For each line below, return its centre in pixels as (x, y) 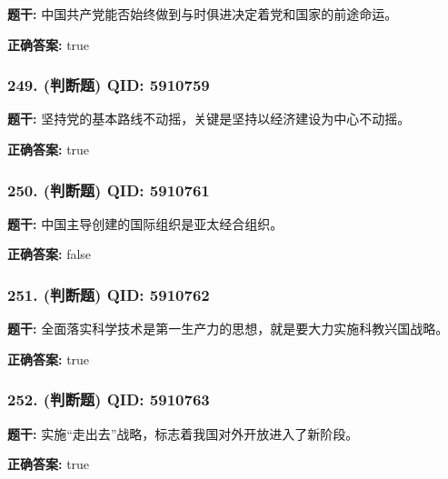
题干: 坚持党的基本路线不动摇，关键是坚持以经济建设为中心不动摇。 (209, 119)
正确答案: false (50, 254)
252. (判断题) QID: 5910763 (109, 399)
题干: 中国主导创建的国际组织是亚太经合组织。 (145, 223)
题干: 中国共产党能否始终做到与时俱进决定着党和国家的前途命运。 (203, 14)
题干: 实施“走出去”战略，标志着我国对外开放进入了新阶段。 (183, 433)
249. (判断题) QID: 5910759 (109, 85)
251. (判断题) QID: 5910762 (109, 294)
